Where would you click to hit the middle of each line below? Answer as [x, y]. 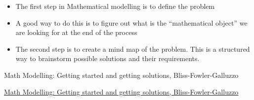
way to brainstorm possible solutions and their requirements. [107, 58]
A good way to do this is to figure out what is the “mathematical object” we [131, 22]
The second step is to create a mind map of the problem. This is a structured [133, 49]
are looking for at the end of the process [76, 32]
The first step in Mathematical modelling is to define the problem [115, 6]
